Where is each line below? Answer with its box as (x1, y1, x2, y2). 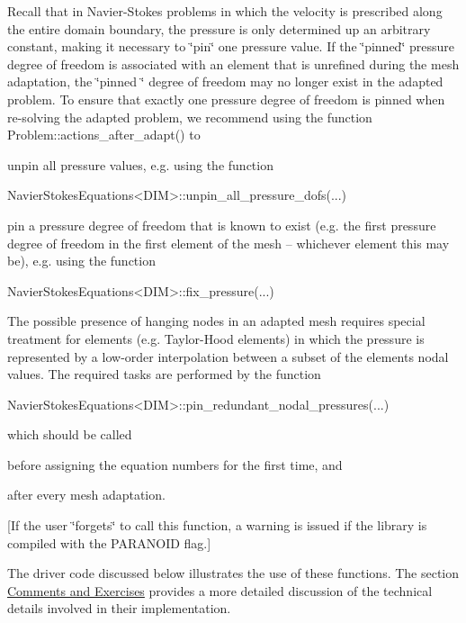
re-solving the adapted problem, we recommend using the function (7, 107, 372, 126)
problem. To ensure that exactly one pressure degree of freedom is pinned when (7, 89, 445, 108)
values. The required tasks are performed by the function (7, 365, 321, 384)
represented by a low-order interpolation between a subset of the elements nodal (7, 347, 449, 366)
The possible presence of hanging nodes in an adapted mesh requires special (7, 311, 426, 330)
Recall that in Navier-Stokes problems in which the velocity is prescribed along (7, 2, 443, 20)
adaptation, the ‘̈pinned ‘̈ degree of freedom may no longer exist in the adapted (7, 72, 444, 91)
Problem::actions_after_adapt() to (7, 125, 201, 144)
